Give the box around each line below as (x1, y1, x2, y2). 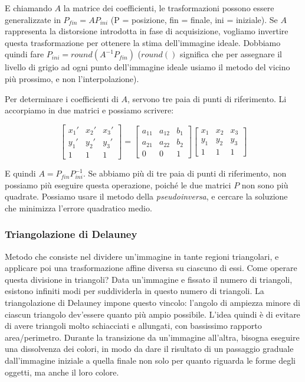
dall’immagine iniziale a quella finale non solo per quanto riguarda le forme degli (5, 354, 296, 367)
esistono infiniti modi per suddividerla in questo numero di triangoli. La (5, 285, 264, 297)
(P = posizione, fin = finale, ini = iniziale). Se (110, 13, 278, 25)
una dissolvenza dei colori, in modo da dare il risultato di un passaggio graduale (5, 342, 294, 355)
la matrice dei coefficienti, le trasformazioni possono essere (63, 2, 274, 14)
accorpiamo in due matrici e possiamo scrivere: (5, 104, 174, 116)
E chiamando (5, 2, 52, 14)
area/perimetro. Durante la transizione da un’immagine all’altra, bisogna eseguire (5, 331, 300, 343)
